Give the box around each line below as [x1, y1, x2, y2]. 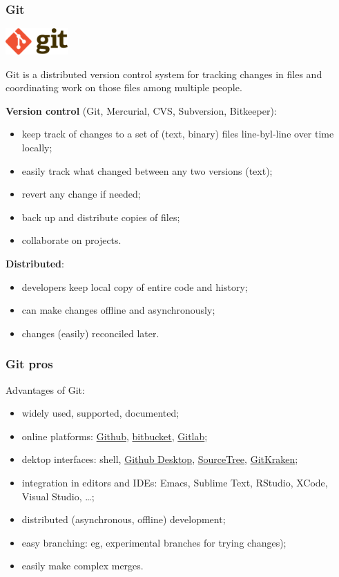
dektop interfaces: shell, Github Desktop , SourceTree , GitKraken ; [21, 452, 298, 466]
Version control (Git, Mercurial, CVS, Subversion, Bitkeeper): [6, 103, 277, 117]
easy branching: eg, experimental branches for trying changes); [21, 535, 287, 549]
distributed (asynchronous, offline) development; [21, 512, 226, 527]
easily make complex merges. [21, 558, 144, 573]
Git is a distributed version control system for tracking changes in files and [6, 66, 322, 81]
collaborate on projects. [21, 233, 122, 247]
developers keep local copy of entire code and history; [21, 279, 248, 294]
